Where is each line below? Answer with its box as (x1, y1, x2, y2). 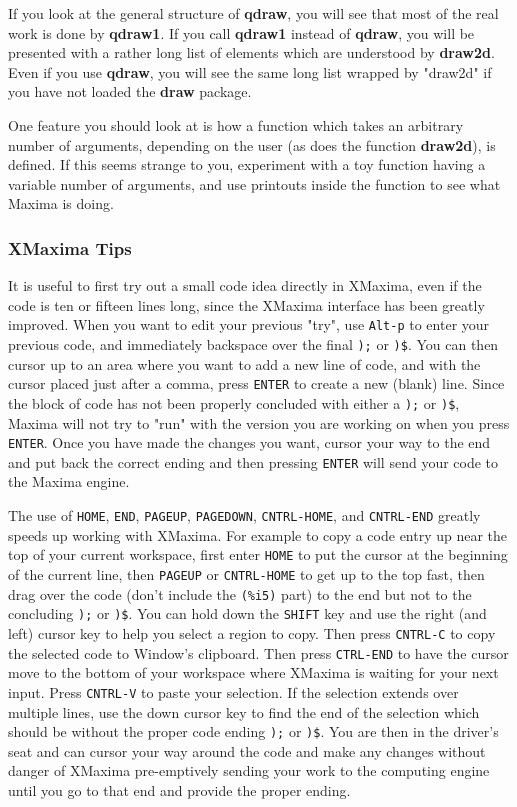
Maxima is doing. (8, 193, 114, 214)
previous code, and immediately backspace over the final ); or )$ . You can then (8, 334, 499, 354)
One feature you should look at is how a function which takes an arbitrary (8, 114, 464, 135)
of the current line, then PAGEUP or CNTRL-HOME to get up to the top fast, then (8, 563, 485, 584)
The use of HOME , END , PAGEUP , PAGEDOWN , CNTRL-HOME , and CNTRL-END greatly (8, 505, 481, 526)
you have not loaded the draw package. (8, 81, 252, 102)
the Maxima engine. (8, 471, 130, 492)
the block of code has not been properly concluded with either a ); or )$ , (8, 392, 460, 413)
